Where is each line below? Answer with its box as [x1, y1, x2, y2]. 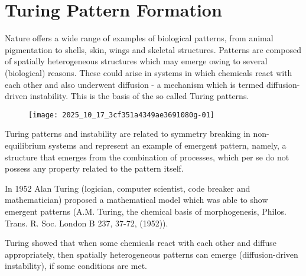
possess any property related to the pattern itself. [5, 162, 184, 175]
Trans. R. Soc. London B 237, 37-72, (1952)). [5, 216, 168, 229]
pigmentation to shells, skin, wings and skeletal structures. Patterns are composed [5, 43, 301, 55]
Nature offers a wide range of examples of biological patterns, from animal [5, 32, 274, 44]
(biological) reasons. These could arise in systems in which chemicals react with [5, 66, 292, 78]
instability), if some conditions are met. [5, 259, 147, 272]
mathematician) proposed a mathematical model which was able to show [5, 193, 268, 206]
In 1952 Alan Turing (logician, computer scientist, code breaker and [5, 182, 250, 194]
